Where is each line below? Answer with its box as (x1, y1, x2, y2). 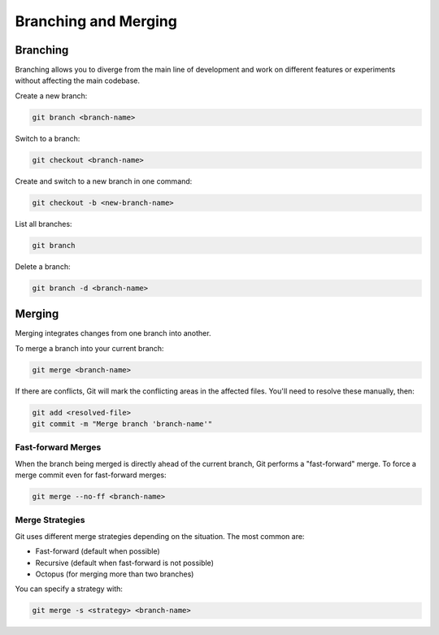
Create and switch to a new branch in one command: (15, 176, 193, 186)
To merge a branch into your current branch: (15, 343, 164, 353)
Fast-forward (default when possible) (35, 546, 160, 556)
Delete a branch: (15, 261, 71, 272)
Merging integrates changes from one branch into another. (15, 328, 211, 338)
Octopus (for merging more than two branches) (35, 569, 194, 579)
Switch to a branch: (15, 133, 80, 143)
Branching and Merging (15, 12, 178, 30)
